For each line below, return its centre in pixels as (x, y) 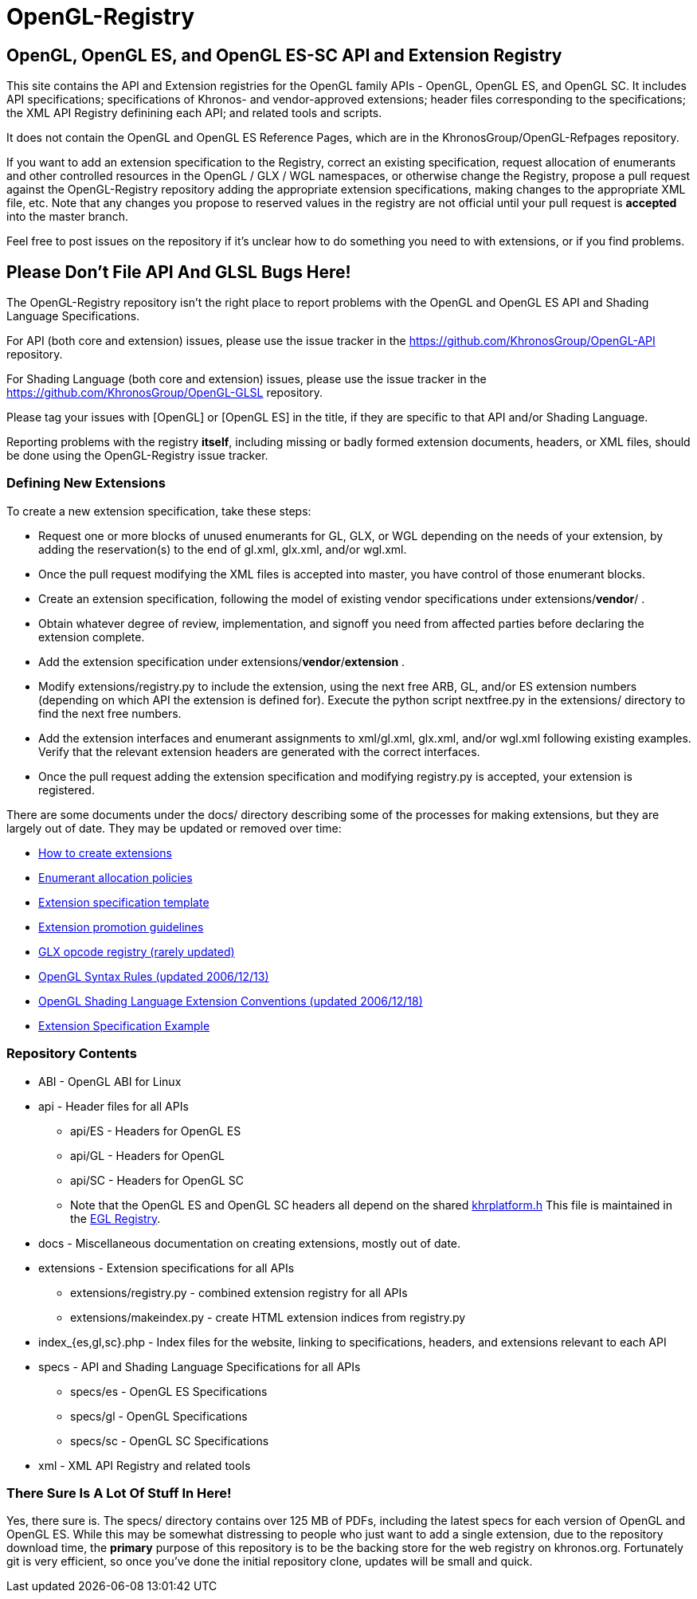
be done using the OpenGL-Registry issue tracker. (137, 456)
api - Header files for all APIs (114, 1106)
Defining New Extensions (86, 483)
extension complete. (92, 637)
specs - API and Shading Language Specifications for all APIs (200, 1366)
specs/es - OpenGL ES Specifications (169, 1391)
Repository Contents (72, 1054)
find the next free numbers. (110, 713)
